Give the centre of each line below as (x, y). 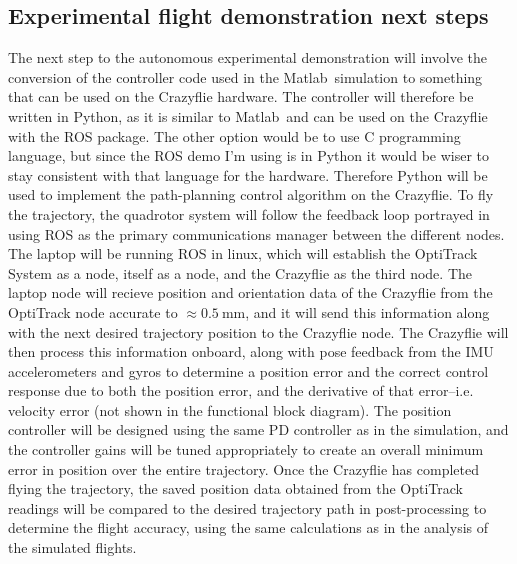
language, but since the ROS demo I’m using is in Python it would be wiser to (249, 155)
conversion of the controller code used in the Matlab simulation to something (245, 76)
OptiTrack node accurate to (93, 311)
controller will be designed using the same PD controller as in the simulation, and (258, 429)
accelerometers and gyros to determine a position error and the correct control (248, 370)
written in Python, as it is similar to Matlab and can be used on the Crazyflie (248, 115)
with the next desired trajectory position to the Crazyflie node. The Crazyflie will (258, 331)
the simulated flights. (72, 547)
